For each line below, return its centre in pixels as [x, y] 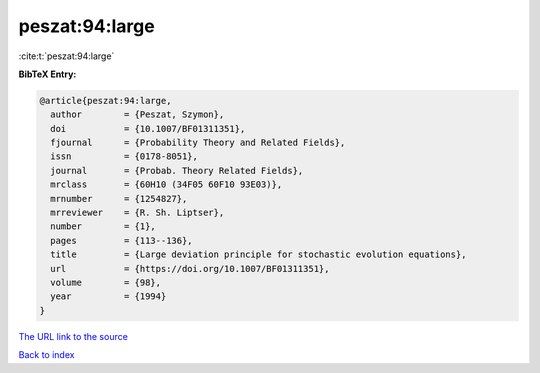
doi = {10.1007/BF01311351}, [148, 128]
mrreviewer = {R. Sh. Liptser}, [137, 213]
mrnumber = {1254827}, [119, 198]
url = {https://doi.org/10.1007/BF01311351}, [190, 268]
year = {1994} [108, 296]
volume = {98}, [106, 282]
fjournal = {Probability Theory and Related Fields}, [198, 143]
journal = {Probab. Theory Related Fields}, [177, 170]
